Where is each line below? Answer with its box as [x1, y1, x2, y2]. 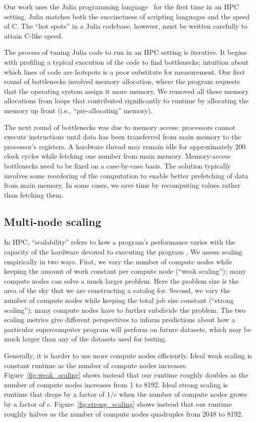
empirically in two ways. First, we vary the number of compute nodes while [4, 256, 232, 266]
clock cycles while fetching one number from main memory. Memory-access [4, 151, 231, 161]
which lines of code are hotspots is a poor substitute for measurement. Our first [4, 66, 245, 77]
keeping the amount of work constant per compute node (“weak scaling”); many [4, 266, 246, 276]
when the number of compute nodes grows [119, 389, 247, 399]
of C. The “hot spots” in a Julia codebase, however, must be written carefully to [4, 21, 248, 31]
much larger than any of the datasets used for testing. [4, 334, 167, 344]
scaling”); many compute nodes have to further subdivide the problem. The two [4, 304, 246, 315]
